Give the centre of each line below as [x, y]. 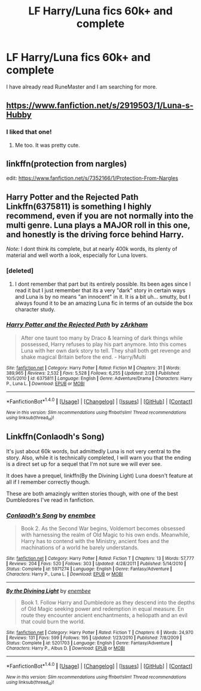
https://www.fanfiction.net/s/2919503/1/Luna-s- [100, 106]
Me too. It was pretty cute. [47, 145]
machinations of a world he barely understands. [80, 547]
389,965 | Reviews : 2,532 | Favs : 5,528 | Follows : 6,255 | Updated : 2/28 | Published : [93, 373]
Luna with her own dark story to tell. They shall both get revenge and [106, 350]
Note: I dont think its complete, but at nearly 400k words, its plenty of [92, 249]
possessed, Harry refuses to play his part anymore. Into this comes [103, 344]
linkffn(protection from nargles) [67, 164]
